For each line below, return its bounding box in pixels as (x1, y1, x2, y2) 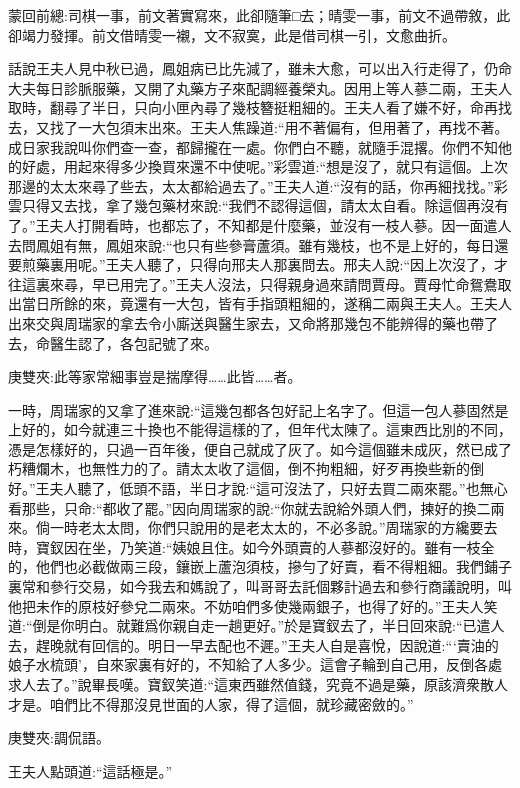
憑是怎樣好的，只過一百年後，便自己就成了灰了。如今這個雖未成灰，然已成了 (8, 438, 512, 459)
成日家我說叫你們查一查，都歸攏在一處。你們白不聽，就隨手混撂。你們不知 (8, 136, 498, 157)
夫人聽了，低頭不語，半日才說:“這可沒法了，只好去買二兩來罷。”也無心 (49, 478, 508, 499)
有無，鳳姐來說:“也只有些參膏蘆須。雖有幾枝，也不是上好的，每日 (63, 234, 495, 255)
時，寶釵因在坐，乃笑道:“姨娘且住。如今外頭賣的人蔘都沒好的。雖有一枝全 (8, 536, 495, 557)
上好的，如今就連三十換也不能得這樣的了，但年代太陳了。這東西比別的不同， (8, 419, 512, 440)
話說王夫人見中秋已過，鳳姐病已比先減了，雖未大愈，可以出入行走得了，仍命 (8, 58, 512, 79)
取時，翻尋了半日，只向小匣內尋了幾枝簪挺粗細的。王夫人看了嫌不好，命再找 (8, 97, 512, 118)
